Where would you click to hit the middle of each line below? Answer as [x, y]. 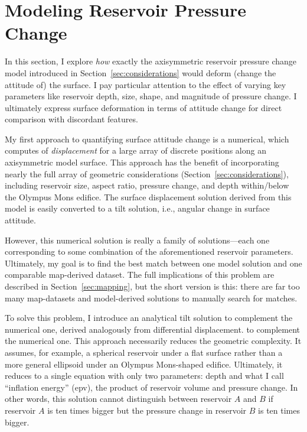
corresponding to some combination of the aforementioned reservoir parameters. [149, 251]
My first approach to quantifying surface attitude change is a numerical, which [147, 139]
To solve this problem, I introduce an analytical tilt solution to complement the [149, 318]
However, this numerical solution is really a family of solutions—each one [137, 240]
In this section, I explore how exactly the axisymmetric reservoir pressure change [151, 61]
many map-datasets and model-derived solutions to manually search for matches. [151, 298]
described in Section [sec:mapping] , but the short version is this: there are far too [152, 286]
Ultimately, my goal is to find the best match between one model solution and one [153, 263]
